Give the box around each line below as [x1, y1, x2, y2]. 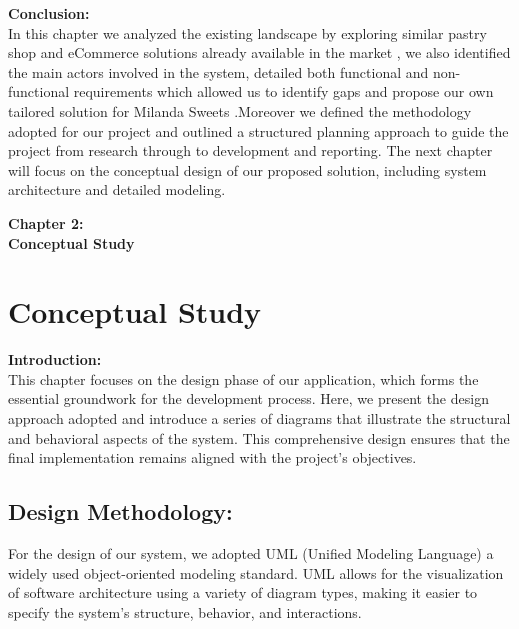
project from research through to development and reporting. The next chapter [8, 140, 493, 161]
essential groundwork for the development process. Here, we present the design [8, 388, 489, 409]
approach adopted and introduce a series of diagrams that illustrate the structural [8, 408, 511, 429]
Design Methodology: [8, 496, 233, 527]
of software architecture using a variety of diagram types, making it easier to [8, 582, 478, 603]
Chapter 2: [8, 212, 84, 233]
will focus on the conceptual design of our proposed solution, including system [8, 159, 487, 180]
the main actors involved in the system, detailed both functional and [8, 61, 429, 82]
